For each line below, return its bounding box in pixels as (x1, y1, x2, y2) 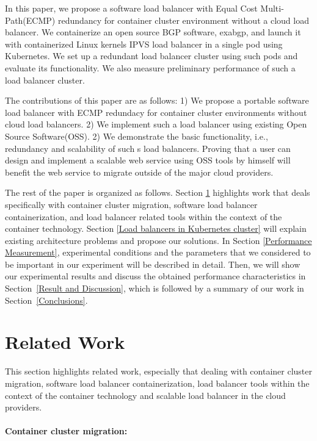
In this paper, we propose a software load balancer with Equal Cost (5, 2, 258, 14)
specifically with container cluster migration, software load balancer (5, 198, 258, 210)
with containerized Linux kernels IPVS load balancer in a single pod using (5, 37, 283, 50)
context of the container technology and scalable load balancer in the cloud (5, 389, 286, 401)
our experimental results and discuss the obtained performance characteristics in (5, 270, 306, 282)
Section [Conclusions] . (5, 293, 88, 306)
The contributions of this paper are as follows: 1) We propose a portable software (5, 94, 309, 107)
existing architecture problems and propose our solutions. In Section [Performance (5, 234, 312, 246)
